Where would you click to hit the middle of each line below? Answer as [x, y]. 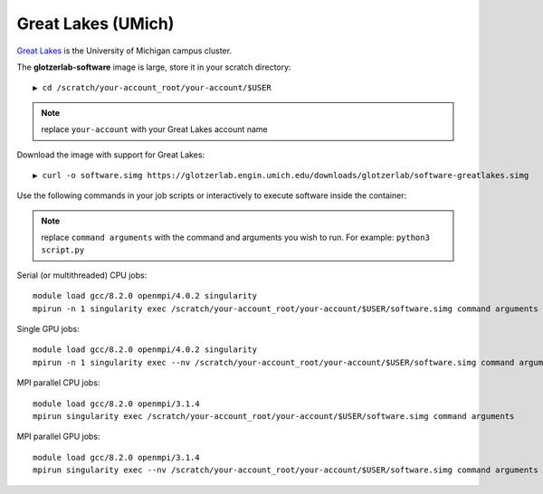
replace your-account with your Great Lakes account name [155, 129]
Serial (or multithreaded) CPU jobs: [82, 275]
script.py [63, 250]
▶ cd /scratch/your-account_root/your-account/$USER [152, 88]
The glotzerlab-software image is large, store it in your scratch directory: [154, 67]
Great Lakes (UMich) [95, 24]
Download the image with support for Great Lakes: [111, 155]
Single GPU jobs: [48, 329]
